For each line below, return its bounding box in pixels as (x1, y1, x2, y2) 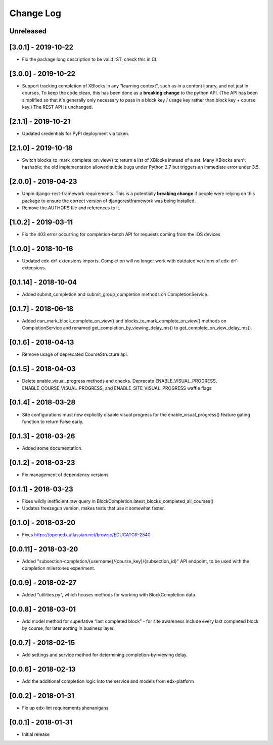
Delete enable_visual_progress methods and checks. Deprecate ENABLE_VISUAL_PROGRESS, (22, 378, 217, 384)
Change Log (9, 8, 62, 19)
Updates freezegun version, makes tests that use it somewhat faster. (22, 505, 165, 511)
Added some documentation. (22, 445, 83, 451)
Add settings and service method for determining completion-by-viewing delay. (22, 652, 188, 658)
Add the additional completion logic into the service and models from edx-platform (22, 678, 194, 684)
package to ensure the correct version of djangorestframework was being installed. (22, 198, 196, 204)
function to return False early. (22, 418, 83, 425)
